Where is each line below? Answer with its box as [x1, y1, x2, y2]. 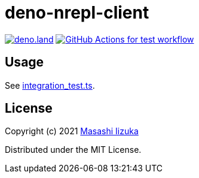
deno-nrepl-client [5, 2, 149, 23]
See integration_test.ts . [5, 80, 95, 90]
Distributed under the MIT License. [5, 144, 142, 155]
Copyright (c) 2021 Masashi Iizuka [5, 126, 139, 137]
